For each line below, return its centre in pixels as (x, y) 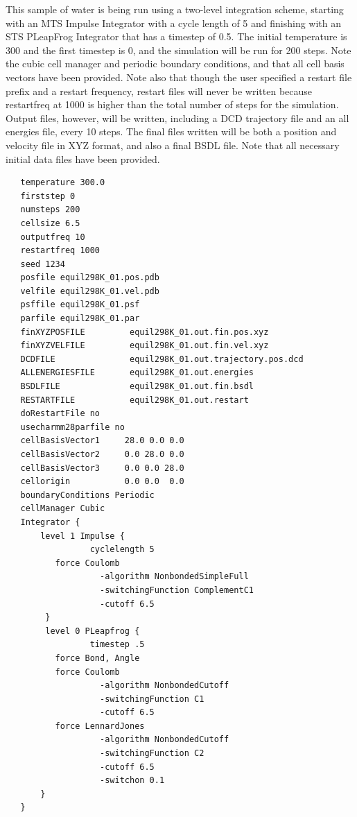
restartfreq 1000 (60, 251)
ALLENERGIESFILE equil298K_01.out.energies (137, 373)
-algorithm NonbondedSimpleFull (174, 577)
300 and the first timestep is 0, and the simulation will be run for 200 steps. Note (178, 50)
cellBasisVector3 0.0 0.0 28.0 (102, 468)
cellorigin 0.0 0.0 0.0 (102, 482)
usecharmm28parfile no (72, 427)
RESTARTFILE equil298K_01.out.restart (134, 400)
